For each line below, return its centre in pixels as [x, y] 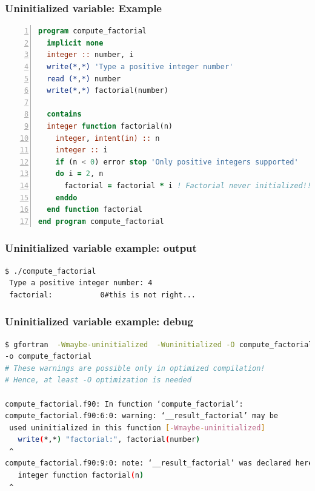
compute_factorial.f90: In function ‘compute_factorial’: [124, 404]
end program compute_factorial [101, 221]
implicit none [75, 43]
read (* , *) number [84, 79]
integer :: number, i [90, 55]
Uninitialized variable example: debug [99, 321]
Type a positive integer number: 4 [81, 283]
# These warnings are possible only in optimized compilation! [135, 368]
